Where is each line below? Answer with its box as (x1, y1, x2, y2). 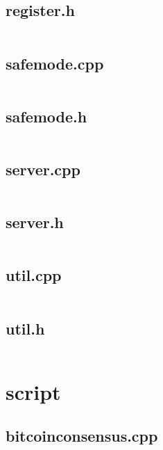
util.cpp (6, 264, 62, 286)
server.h (6, 211, 64, 233)
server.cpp (6, 159, 80, 179)
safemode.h (6, 105, 87, 127)
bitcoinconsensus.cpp (6, 425, 158, 447)
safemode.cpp (6, 52, 104, 74)
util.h (6, 317, 45, 339)
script (6, 377, 61, 405)
